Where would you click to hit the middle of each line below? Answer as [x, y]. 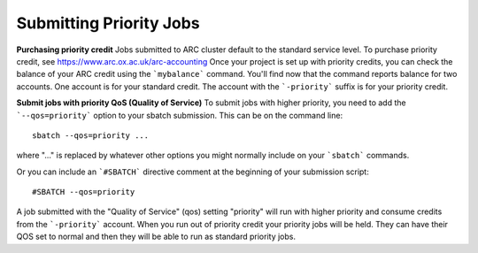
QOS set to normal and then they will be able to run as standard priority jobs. [156, 237]
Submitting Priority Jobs [108, 23]
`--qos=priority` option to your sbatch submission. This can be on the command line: [180, 115]
